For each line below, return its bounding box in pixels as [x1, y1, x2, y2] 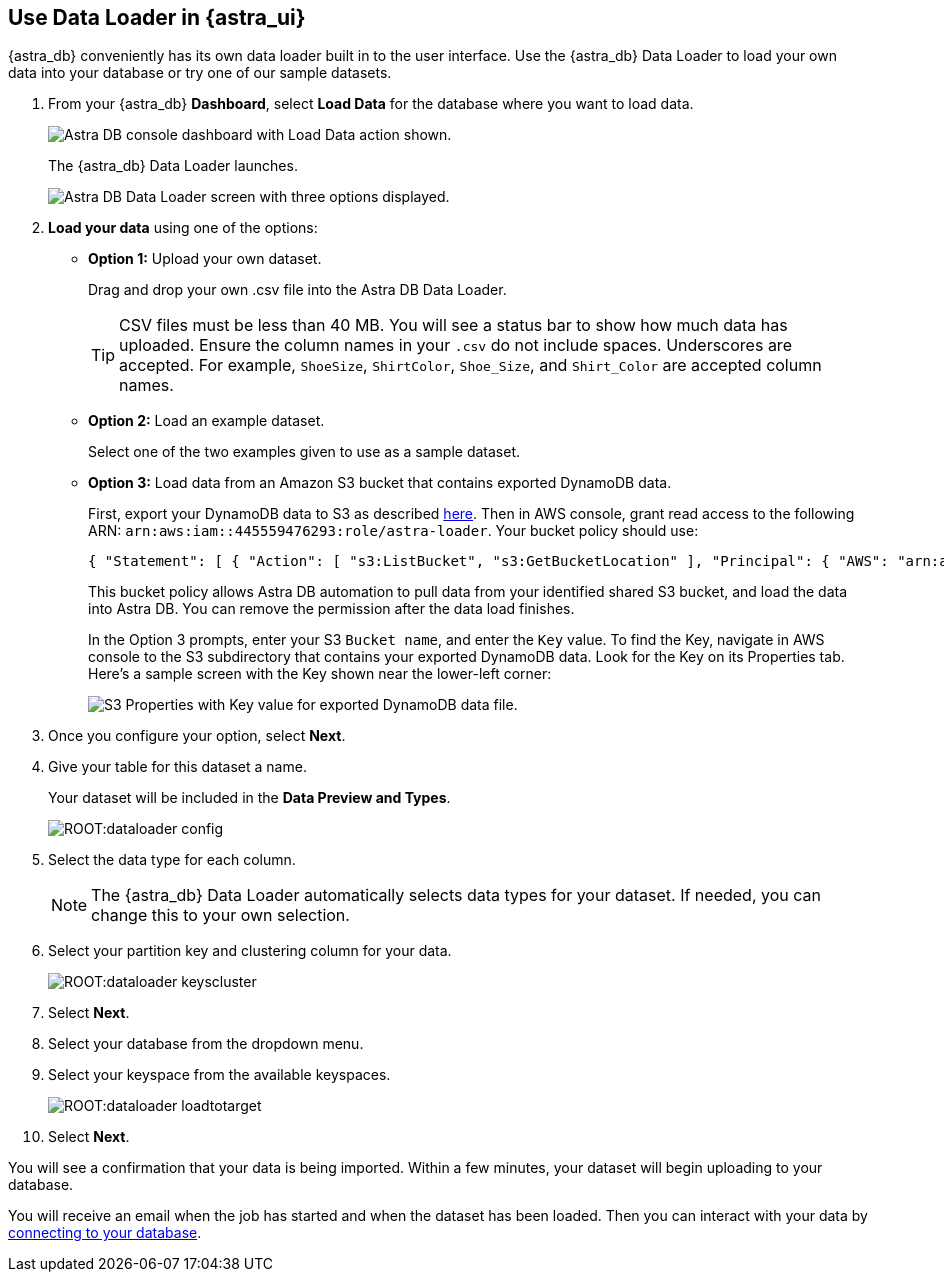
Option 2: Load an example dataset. [88, 412, 325, 430]
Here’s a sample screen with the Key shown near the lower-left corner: [88, 665, 552, 683]
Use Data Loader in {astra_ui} [8, 5, 306, 30]
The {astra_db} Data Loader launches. [48, 157, 298, 175]
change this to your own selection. [91, 905, 350, 926]
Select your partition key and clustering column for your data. [48, 942, 452, 960]
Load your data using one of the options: [48, 219, 318, 237]
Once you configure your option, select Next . [48, 727, 346, 745]
